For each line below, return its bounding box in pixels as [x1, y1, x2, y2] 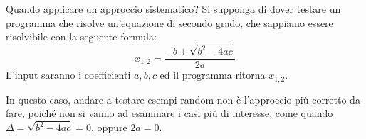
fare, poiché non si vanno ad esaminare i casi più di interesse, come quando [6, 106, 333, 121]
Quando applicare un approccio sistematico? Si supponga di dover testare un [6, 1, 341, 16]
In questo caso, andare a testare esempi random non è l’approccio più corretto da [6, 91, 360, 106]
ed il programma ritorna [160, 67, 266, 82]
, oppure [91, 120, 127, 135]
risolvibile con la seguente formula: [6, 29, 157, 44]
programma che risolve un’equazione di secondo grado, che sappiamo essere [6, 15, 333, 30]
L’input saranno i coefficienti [6, 67, 131, 82]
